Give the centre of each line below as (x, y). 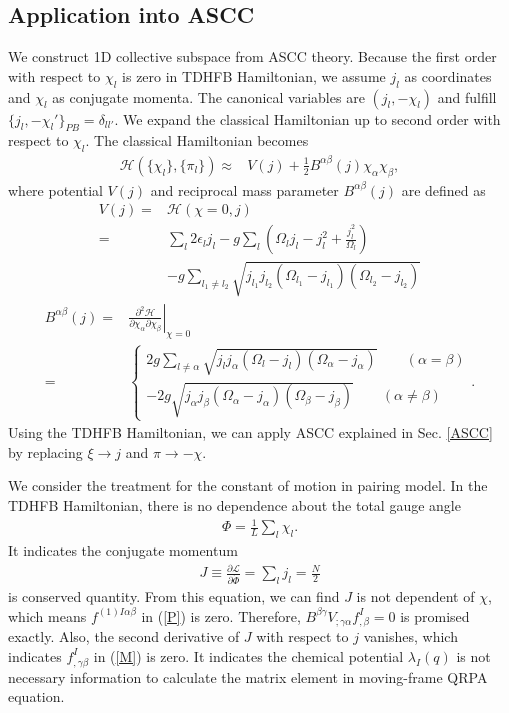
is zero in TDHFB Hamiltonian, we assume (254, 75)
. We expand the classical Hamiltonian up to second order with (307, 118)
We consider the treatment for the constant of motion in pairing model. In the (248, 485)
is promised (435, 615)
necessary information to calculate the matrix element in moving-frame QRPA (248, 676)
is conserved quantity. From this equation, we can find (174, 596)
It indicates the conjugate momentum (123, 549)
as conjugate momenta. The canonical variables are (208, 96)
